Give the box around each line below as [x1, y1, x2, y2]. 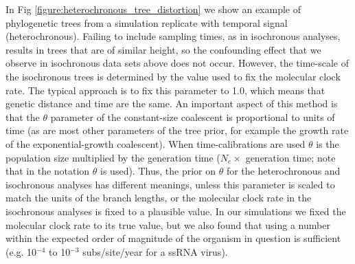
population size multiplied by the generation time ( [5, 150, 220, 164]
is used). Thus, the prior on [100, 164, 216, 178]
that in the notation [5, 164, 90, 178]
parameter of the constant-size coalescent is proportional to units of [50, 109, 335, 124]
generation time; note [245, 150, 336, 164]
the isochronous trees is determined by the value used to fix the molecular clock [5, 69, 341, 83]
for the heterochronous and [226, 164, 341, 178]
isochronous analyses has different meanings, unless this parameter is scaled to [5, 177, 335, 191]
